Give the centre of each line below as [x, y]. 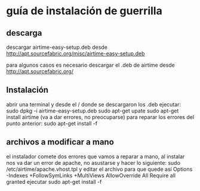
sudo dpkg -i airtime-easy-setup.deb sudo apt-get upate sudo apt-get [93, 111]
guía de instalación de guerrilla [84, 11]
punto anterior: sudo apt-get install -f [52, 123]
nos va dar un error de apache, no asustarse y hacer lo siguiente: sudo [93, 162]
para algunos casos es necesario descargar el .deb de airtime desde [90, 65]
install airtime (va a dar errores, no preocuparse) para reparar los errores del [100, 117]
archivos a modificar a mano [60, 142]
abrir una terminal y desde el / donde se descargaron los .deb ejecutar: [93, 104]
